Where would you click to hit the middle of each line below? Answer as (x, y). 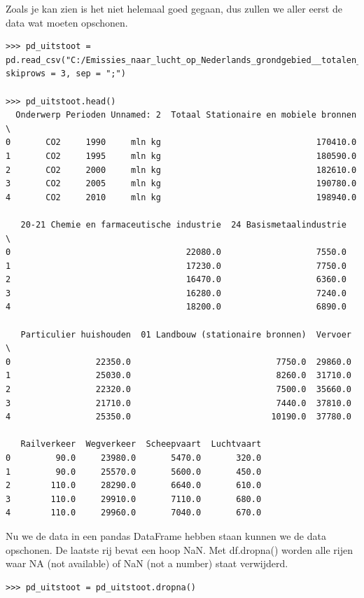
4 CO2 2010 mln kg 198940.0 (181, 197)
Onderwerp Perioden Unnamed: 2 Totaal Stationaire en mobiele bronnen (186, 115)
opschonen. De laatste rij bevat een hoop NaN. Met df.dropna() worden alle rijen (179, 549)
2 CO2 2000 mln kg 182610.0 (181, 170)
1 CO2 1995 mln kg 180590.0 (181, 156)
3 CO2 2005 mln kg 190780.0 (181, 184)
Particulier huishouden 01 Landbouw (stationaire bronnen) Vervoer (186, 334)
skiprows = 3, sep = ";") (66, 74)
